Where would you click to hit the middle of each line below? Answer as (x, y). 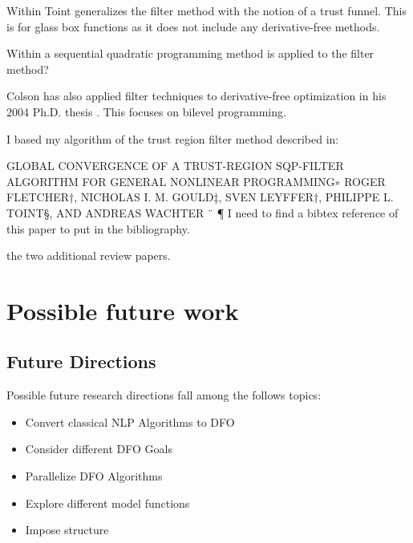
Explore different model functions (107, 502)
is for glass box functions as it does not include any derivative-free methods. (193, 26)
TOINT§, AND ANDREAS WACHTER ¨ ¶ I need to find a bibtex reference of (202, 212)
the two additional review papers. (89, 255)
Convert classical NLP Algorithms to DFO (130, 421)
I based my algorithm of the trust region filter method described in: (173, 138)
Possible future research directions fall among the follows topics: (164, 395)
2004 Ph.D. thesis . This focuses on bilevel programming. (146, 111)
